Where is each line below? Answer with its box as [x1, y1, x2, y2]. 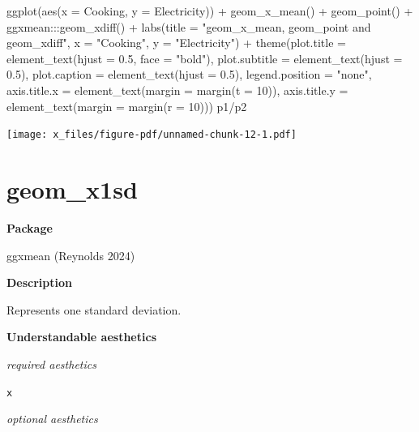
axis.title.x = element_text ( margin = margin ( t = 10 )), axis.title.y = [6, 81, 348, 98]
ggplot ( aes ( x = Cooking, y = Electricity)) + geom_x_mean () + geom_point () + [6, 2, 413, 19]
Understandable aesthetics [6, 328, 156, 345]
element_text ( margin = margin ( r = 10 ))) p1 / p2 [6, 97, 247, 114]
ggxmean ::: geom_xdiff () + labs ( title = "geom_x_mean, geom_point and [6, 18, 371, 35]
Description [6, 274, 73, 291]
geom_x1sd [6, 173, 138, 205]
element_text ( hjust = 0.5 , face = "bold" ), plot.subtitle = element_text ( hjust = [6, 49, 403, 66]
